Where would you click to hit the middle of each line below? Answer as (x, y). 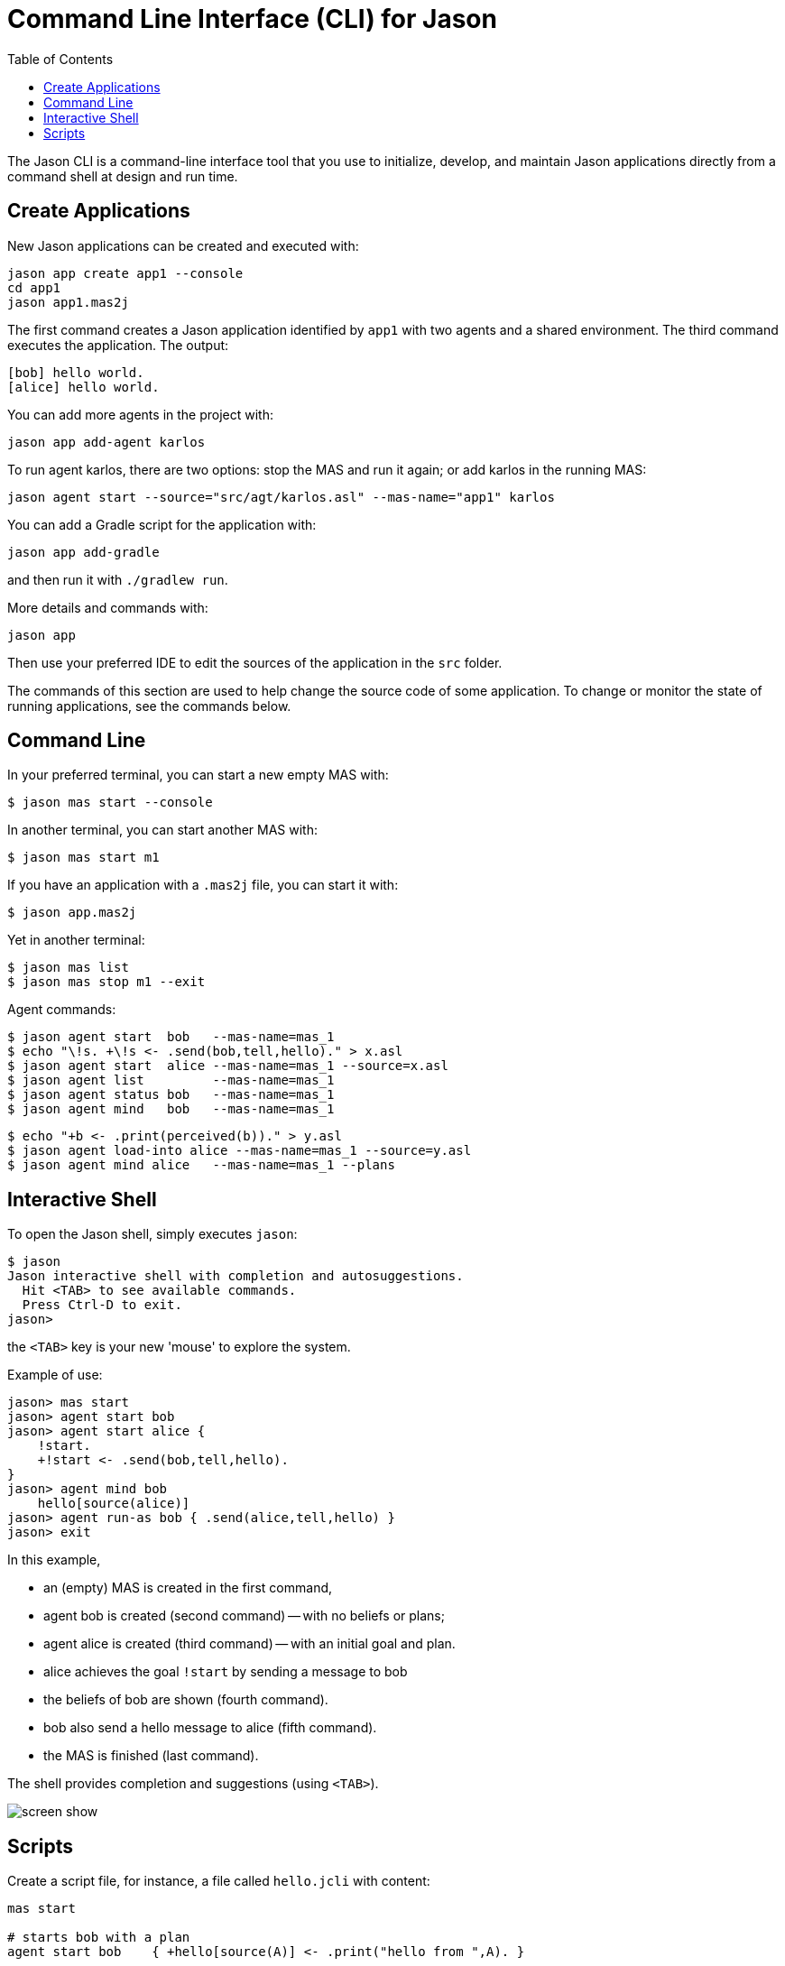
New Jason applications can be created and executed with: (183, 245)
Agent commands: (62, 1010)
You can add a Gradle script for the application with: (162, 524)
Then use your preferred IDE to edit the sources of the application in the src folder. (255, 662)
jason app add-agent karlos (106, 442)
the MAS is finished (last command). (151, 1756)
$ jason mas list (68, 968)
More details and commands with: (108, 607)
